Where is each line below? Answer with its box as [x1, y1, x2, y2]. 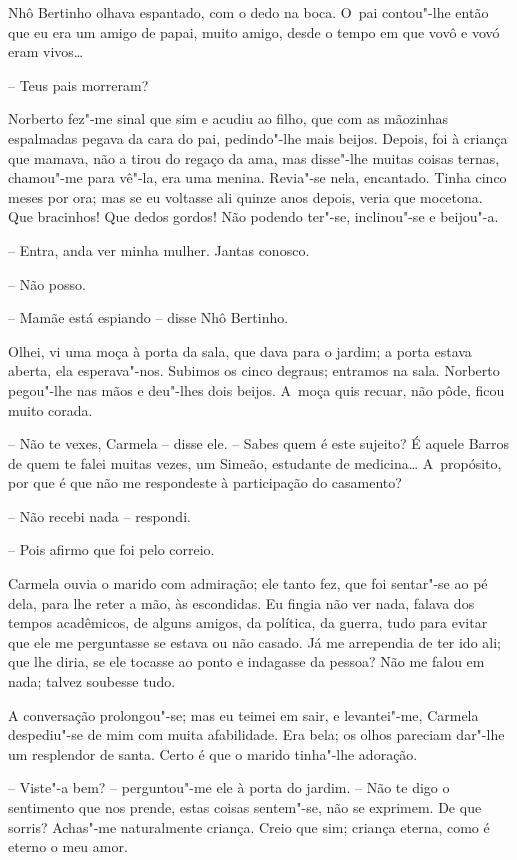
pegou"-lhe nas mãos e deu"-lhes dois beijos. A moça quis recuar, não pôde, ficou [8, 379, 505, 400]
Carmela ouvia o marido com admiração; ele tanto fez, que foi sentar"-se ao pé [8, 573, 488, 594]
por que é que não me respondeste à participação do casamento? [8, 472, 402, 493]
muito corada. [8, 399, 93, 420]
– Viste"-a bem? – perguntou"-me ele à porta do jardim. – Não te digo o [8, 777, 450, 798]
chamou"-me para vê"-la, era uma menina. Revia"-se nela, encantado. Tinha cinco [8, 167, 507, 188]
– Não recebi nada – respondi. [8, 505, 191, 526]
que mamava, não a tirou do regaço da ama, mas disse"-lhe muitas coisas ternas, [8, 147, 500, 168]
